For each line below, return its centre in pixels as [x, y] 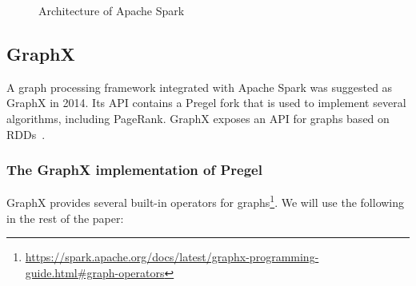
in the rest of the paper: [65, 218]
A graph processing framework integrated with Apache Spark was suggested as [200, 87]
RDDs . [26, 134]
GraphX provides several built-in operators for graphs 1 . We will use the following [206, 201]
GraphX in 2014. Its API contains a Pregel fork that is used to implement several [206, 103]
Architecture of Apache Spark [112, 10]
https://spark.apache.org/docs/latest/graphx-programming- [172, 257]
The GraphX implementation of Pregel [134, 170]
